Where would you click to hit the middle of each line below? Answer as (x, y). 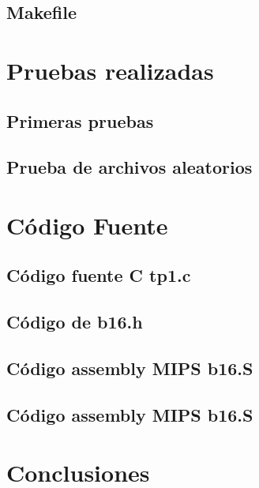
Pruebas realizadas (110, 70)
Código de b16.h (75, 322)
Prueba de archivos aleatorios (129, 167)
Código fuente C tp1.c (99, 275)
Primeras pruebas (80, 120)
